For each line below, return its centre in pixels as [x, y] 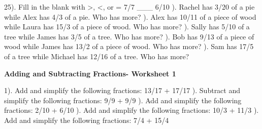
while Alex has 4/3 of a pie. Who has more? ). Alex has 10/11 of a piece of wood [130, 16]
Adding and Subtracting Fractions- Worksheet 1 [90, 73]
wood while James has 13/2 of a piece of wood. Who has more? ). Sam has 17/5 [129, 46]
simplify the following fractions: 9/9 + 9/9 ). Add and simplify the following [123, 100]
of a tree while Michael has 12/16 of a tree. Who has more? [97, 56]
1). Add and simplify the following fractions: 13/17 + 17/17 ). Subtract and [122, 90]
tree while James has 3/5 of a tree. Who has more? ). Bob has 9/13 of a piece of [129, 36]
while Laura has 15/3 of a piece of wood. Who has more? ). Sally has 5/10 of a [127, 27]
